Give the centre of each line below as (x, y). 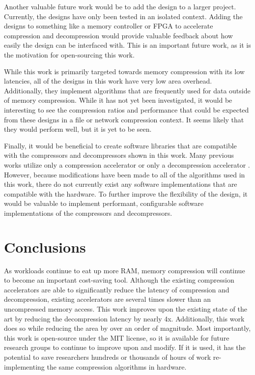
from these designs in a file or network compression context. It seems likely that (124, 119)
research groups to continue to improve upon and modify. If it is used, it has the (125, 347)
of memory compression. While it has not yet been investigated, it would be (118, 100)
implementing (24, 366)
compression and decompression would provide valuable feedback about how (118, 35)
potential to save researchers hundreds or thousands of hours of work (108, 357)
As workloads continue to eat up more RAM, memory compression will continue (125, 270)
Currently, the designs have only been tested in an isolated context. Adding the (123, 16)
